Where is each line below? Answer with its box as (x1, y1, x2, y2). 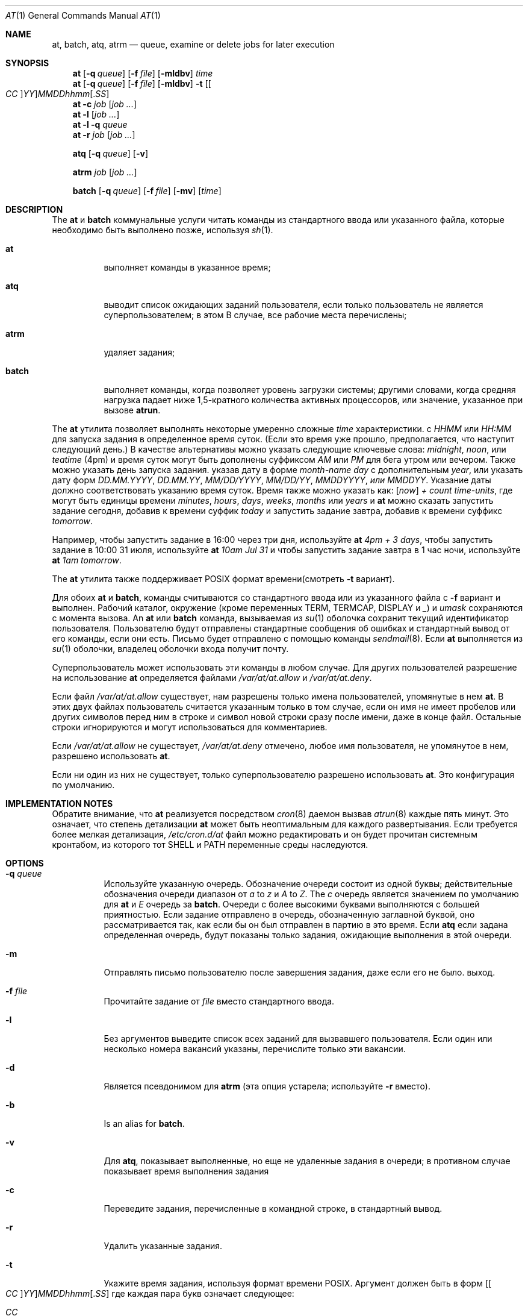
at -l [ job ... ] (72, 109, 120, 119)
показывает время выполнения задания (104, 1166, 269, 1176)
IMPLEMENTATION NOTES (5, 798, 113, 809)
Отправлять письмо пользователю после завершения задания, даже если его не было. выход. (104, 967, 495, 977)
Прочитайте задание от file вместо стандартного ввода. (104, 996, 335, 1006)
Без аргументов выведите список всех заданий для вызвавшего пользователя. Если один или (104, 1033, 492, 1044)
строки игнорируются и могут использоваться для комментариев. (52, 722, 328, 732)
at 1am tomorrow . (52, 555, 122, 565)
